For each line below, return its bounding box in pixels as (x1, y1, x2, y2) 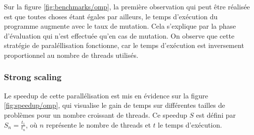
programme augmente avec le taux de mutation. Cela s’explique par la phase (4, 21, 236, 31)
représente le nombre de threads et (46, 119, 151, 130)
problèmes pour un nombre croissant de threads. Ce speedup (4, 109, 187, 120)
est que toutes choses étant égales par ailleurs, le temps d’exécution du (4, 11, 218, 21)
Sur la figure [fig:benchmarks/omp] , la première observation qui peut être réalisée (4, 1, 250, 11)
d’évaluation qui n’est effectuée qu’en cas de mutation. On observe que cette (4, 30, 235, 41)
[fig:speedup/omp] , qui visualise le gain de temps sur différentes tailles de (4, 100, 225, 110)
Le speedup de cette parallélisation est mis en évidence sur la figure (4, 90, 208, 100)
